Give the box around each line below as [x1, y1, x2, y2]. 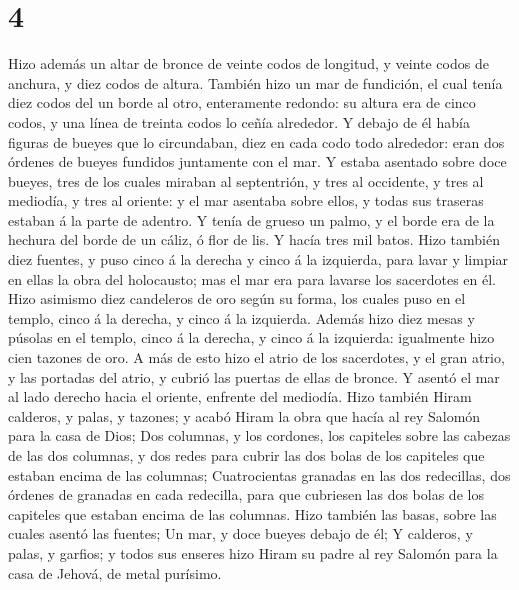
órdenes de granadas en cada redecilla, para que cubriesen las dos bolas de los [8, 484, 484, 505]
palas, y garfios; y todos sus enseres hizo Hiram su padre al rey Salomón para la [8, 542, 498, 563]
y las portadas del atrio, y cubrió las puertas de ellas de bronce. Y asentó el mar [8, 366, 500, 387]
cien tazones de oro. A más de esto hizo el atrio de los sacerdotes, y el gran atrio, [8, 347, 505, 368]
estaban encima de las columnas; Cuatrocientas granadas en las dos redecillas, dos [8, 464, 511, 485]
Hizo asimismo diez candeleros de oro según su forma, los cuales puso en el [8, 288, 466, 309]
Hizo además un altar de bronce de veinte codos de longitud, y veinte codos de [8, 53, 489, 74]
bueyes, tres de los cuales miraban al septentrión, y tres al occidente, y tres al [8, 170, 484, 191]
